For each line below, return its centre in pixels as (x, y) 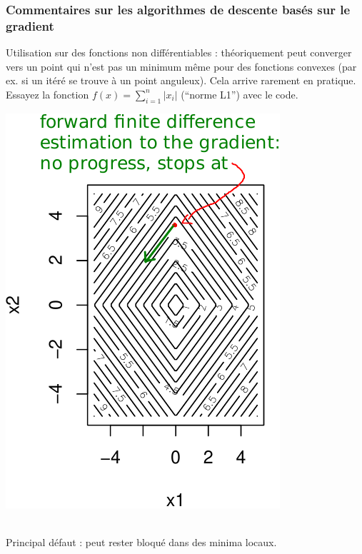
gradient (30, 25)
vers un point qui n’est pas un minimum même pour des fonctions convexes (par (181, 66)
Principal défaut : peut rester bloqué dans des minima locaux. (141, 542)
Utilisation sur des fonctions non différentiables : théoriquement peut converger (179, 52)
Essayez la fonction (47, 94)
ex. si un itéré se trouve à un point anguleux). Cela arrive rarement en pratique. (181, 80)
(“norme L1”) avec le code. (240, 94)
